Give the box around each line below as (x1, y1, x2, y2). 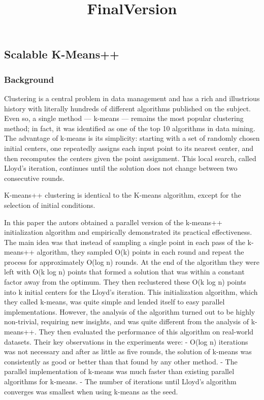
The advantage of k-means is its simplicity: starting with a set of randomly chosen (4, 133, 260, 143)
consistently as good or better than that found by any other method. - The (4, 356, 238, 366)
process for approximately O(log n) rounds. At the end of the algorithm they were (4, 256, 259, 267)
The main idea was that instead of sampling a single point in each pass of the (4, 236, 245, 247)
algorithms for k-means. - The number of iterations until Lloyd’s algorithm (4, 376, 237, 387)
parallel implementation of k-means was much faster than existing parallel (4, 366, 235, 377)
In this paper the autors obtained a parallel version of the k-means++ (4, 217, 222, 227)
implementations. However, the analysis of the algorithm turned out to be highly (4, 306, 255, 317)
